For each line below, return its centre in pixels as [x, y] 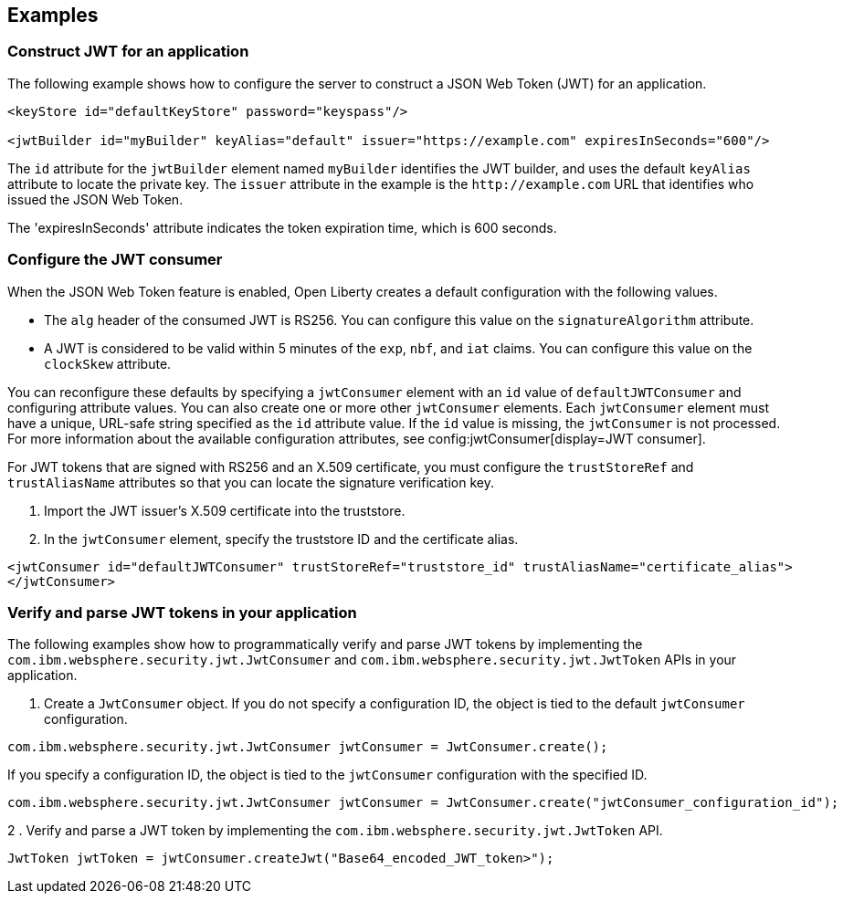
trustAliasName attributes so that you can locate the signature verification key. [251, 482]
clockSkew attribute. [108, 363]
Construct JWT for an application [128, 52]
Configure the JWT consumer [115, 260]
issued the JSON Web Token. [95, 199]
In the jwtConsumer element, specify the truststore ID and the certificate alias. [281, 539]
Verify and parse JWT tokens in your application [182, 612]
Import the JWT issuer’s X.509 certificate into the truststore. [225, 510]
